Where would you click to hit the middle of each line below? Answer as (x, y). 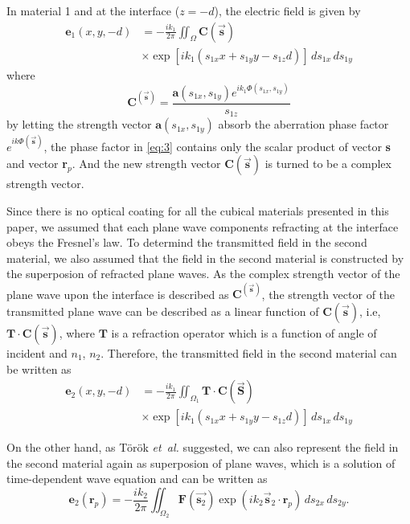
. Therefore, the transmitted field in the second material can (249, 352)
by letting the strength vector (79, 124)
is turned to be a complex (328, 164)
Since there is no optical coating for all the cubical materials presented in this (198, 210)
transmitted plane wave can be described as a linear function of (163, 311)
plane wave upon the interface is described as (118, 294)
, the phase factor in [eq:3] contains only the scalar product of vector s (217, 146)
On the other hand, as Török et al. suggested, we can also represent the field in (203, 447)
